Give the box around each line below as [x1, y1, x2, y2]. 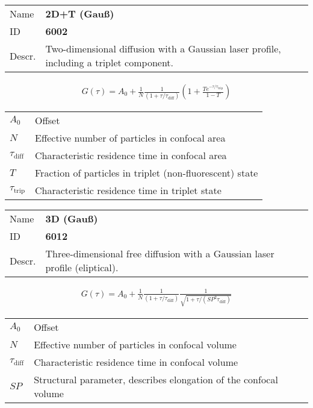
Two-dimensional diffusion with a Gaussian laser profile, [45, 42, 281, 55]
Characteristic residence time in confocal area [35, 148, 227, 163]
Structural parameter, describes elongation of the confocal [34, 372, 278, 386]
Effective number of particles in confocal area [35, 131, 226, 145]
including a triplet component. [45, 55, 173, 69]
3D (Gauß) [45, 212, 98, 226]
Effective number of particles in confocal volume [34, 337, 237, 351]
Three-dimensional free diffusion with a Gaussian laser [45, 246, 274, 261]
